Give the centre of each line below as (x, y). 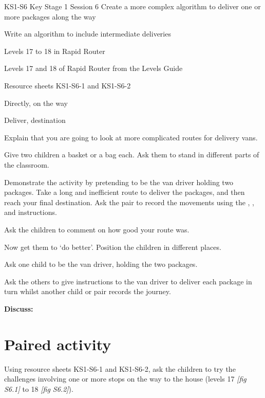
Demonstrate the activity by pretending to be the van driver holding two (119, 182)
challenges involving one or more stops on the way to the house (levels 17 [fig (125, 379)
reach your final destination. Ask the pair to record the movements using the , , (129, 202)
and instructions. (31, 212)
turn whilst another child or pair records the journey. (88, 291)
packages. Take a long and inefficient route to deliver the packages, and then (125, 192)
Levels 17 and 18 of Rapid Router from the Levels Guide (93, 68)
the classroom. (27, 164)
